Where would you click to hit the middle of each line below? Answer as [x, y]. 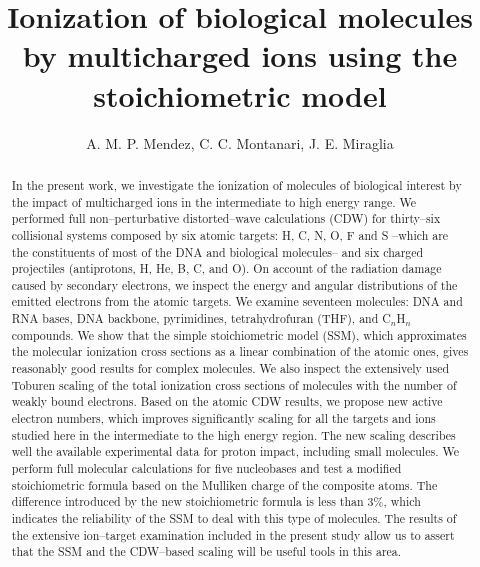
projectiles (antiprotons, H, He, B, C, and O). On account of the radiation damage [226, 268]
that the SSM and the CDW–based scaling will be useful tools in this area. [206, 551]
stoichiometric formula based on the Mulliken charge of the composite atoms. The [224, 484]
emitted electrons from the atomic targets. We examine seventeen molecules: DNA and [237, 301]
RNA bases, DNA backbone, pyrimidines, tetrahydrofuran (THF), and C [201, 318]
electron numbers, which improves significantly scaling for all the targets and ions [223, 418]
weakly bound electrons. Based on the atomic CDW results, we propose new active [227, 401]
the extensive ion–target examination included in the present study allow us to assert [233, 534]
